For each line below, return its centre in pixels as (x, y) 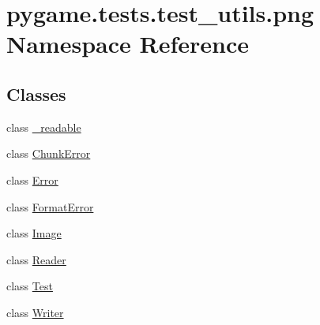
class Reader (36, 259)
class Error (32, 179)
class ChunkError (49, 153)
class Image (34, 233)
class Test (30, 286)
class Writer (35, 312)
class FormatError (50, 206)
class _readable (44, 127)
